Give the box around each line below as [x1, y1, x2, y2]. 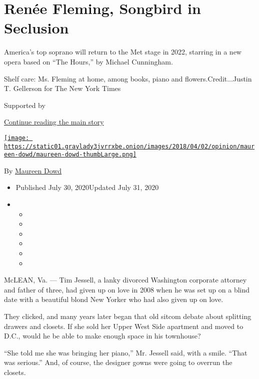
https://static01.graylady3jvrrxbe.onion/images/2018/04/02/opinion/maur [4, 142, 255, 150]
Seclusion [4, 17, 69, 38]
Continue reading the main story [4, 116, 104, 127]
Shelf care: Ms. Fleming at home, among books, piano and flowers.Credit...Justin [4, 73, 252, 83]
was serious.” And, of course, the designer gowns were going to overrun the [4, 357, 232, 367]
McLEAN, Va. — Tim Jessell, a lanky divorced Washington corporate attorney [4, 274, 247, 285]
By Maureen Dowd [4, 165, 62, 175]
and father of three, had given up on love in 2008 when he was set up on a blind [4, 284, 250, 294]
